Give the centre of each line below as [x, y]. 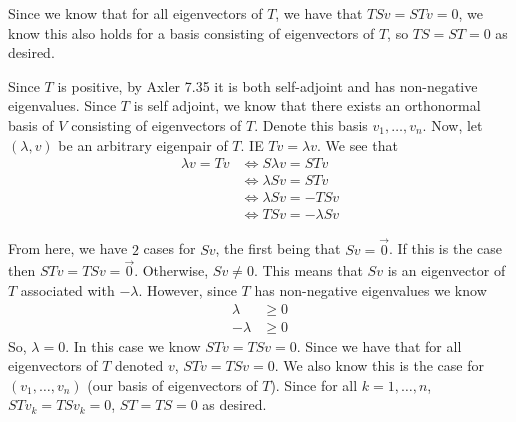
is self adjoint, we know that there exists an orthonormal [307, 105]
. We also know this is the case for [379, 365]
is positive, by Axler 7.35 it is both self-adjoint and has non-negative [267, 85]
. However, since [187, 289]
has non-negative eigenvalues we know [370, 289]
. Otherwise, [171, 270]
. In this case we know [133, 345]
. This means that [308, 270]
